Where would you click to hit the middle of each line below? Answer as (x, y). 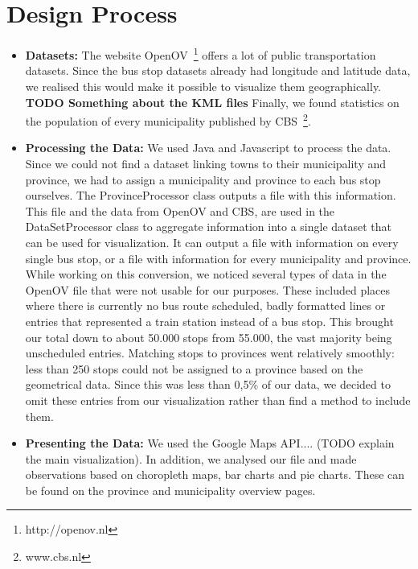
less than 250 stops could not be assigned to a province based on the (194, 368)
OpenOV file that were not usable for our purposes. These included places (208, 289)
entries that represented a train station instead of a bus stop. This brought (209, 321)
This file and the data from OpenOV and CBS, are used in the (180, 210)
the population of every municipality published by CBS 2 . (168, 120)
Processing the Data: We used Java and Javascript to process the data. (208, 148)
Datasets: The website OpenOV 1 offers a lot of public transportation (201, 54)
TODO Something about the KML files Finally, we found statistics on (212, 102)
